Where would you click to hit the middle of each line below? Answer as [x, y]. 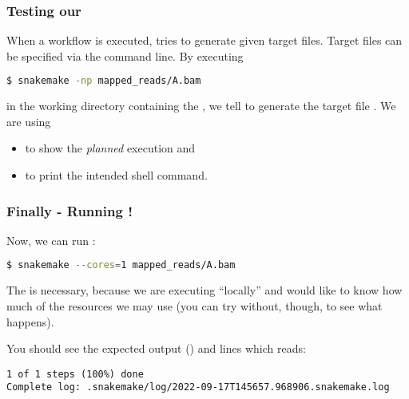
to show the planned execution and [110, 148]
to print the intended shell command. [116, 175]
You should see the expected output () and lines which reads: [156, 348]
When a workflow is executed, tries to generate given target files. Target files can [204, 40]
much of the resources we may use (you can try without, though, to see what [195, 305]
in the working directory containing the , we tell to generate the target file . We [201, 106]
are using [29, 121]
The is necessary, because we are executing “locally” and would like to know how [204, 290]
